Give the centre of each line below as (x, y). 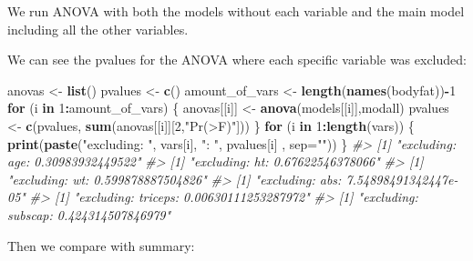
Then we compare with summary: (101, 245)
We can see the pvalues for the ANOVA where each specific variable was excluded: (237, 60)
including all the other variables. (98, 29)
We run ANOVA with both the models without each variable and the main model (236, 11)
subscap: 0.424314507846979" (89, 214)
